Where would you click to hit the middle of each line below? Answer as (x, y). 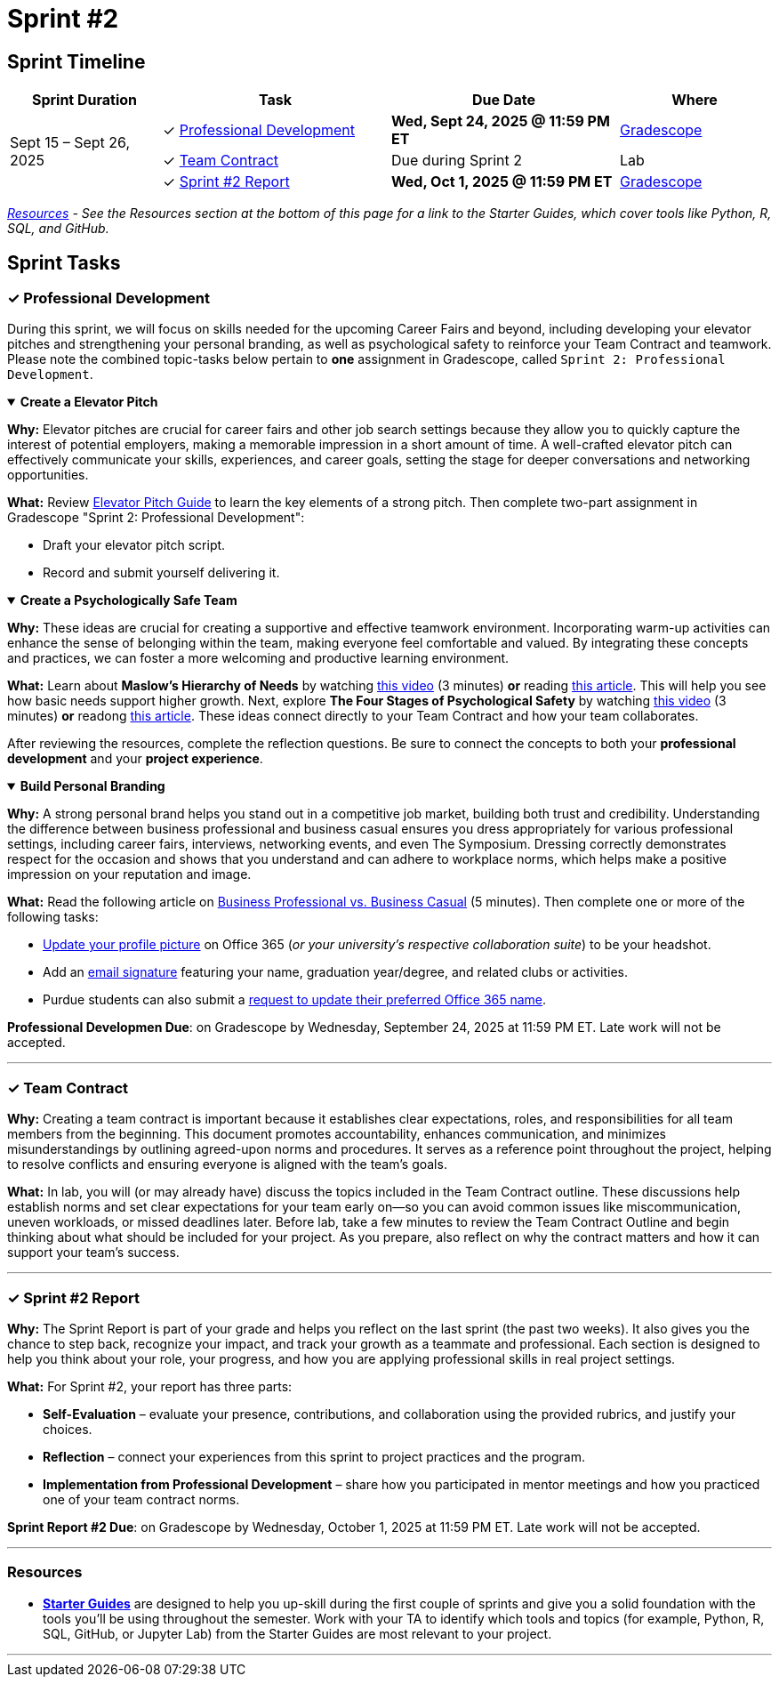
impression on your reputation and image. (129, 874)
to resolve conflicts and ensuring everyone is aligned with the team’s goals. (227, 1164)
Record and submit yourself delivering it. (161, 573)
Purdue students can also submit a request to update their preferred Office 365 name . (295, 1000)
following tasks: (53, 917)
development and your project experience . (135, 759)
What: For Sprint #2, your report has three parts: (150, 1386)
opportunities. (48, 475)
